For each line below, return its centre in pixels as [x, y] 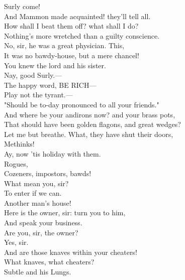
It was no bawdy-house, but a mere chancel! [72, 55]
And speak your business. [43, 223]
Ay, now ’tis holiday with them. [53, 153]
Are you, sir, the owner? [41, 232]
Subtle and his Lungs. [38, 272]
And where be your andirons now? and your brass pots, [90, 114]
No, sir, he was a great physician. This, [64, 45]
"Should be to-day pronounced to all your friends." [82, 104]
